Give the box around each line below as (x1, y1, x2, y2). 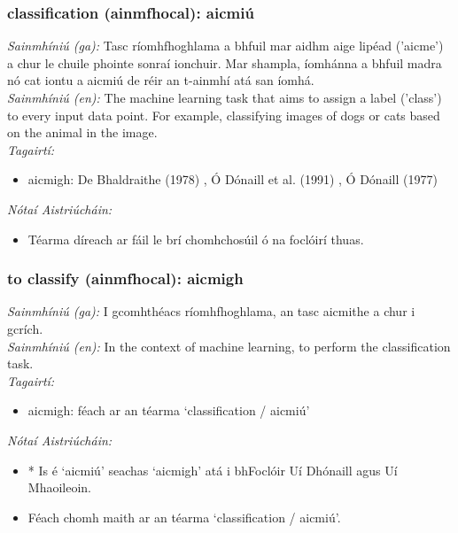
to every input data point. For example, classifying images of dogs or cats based (7, 105, 440, 124)
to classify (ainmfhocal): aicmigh (7, 267, 244, 290)
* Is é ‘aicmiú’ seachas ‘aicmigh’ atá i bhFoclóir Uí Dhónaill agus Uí (27, 460, 398, 479)
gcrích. (7, 319, 43, 337)
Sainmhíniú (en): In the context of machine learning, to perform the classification (7, 336, 451, 355)
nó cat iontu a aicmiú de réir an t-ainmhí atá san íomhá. (7, 71, 314, 89)
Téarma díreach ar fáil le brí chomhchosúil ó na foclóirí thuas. (27, 229, 364, 248)
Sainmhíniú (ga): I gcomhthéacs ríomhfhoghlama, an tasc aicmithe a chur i (7, 302, 415, 321)
